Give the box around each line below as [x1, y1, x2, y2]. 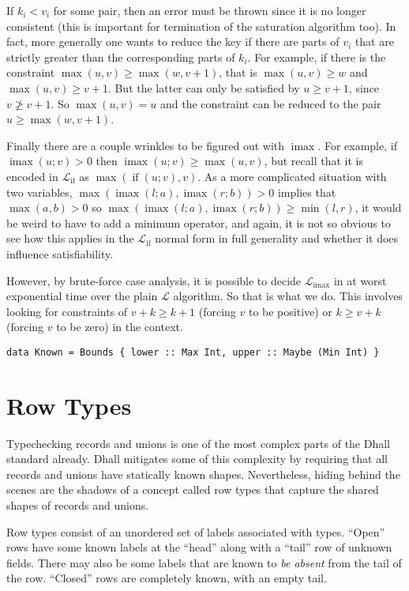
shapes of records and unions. [6, 497, 149, 514]
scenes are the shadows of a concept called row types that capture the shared [6, 481, 379, 498]
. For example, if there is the [247, 48, 386, 65]
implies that [277, 183, 336, 200]
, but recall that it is [264, 152, 363, 169]
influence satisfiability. [6, 245, 114, 262]
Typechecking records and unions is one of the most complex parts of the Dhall [6, 435, 391, 451]
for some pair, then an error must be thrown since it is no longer [53, 2, 366, 18]
